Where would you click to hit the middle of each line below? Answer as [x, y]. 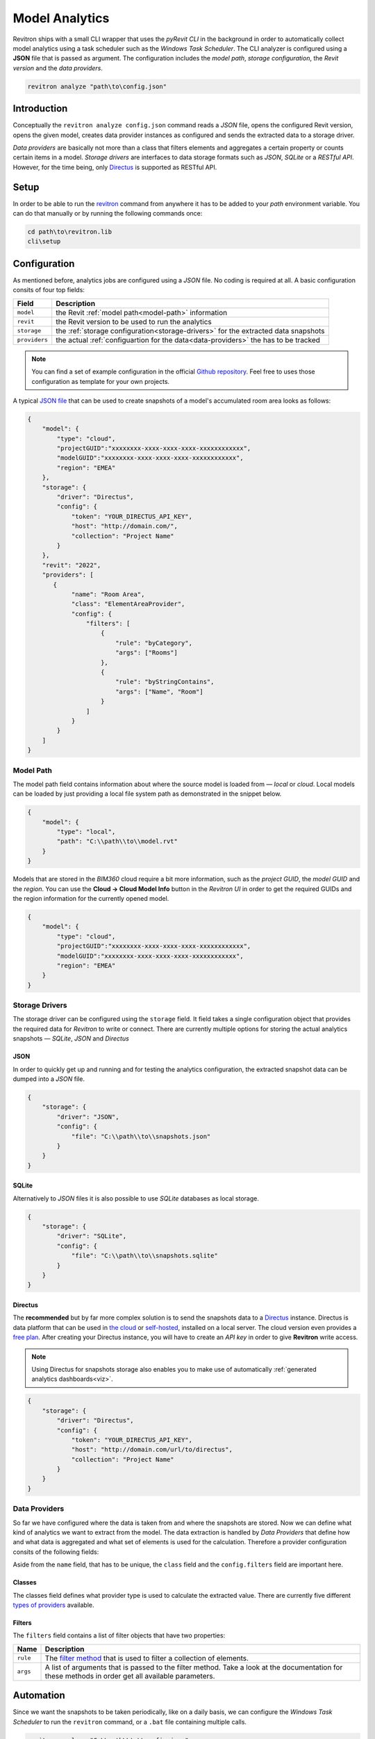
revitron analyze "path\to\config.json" [97, 86]
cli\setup [44, 241]
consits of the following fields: [56, 1552]
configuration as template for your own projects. [101, 381]
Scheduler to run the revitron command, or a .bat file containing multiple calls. [130, 1722]
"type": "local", [86, 832]
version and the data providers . [58, 68]
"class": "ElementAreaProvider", [128, 604]
